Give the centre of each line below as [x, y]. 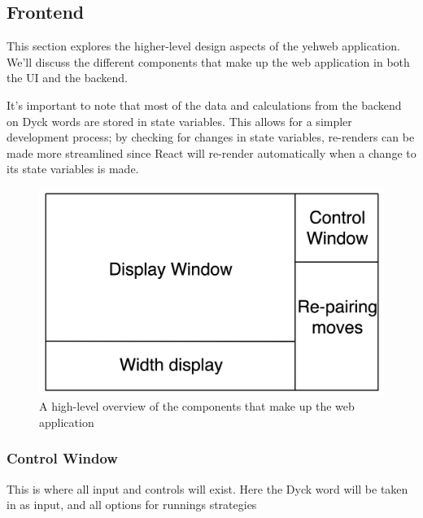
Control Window [62, 458]
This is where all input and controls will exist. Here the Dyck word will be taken [207, 488]
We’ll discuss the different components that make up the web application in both [208, 61]
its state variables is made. [73, 169]
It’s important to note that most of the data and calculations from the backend [204, 104]
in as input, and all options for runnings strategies [132, 505]
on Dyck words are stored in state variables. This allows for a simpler [179, 121]
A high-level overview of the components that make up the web [197, 406]
